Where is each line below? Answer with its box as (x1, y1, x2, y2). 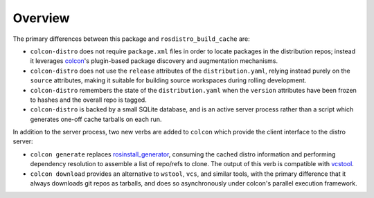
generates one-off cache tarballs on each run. (30, 115, 162, 123)
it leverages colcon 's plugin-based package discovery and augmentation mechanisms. (30, 57, 278, 65)
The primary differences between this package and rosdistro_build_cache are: (12, 35, 251, 43)
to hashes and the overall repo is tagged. (30, 96, 147, 104)
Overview (12, 10, 70, 26)
